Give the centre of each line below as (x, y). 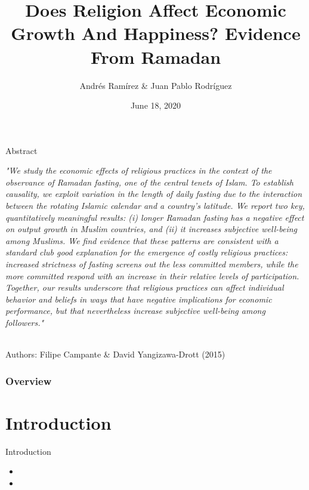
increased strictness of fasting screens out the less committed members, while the (152, 264)
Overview (29, 380)
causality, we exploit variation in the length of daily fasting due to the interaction (154, 194)
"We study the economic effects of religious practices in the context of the (139, 170)
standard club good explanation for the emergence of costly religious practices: (147, 252)
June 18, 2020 (156, 105)
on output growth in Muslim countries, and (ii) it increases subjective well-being (152, 229)
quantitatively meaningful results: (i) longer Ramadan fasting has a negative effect (155, 217)
